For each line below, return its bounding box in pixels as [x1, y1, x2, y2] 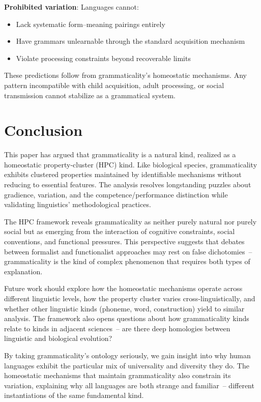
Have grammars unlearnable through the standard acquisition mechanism [16, 36, 245, 46]
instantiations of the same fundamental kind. [4, 390, 144, 400]
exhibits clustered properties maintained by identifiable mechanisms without [4, 169, 242, 180]
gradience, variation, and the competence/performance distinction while [4, 189, 228, 199]
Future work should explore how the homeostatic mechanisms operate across [4, 283, 243, 294]
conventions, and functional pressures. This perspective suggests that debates [4, 236, 245, 247]
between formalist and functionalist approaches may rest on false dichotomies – [4, 246, 252, 256]
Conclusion [4, 120, 83, 140]
